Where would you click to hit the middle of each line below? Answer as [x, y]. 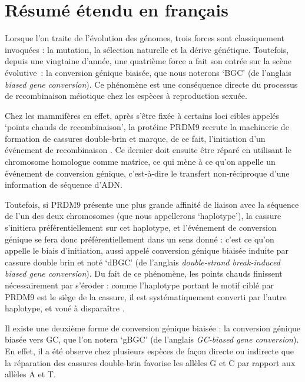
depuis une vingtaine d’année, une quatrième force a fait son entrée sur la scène [148, 61]
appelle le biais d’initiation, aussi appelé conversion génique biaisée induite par [147, 250]
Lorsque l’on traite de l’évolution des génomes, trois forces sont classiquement [145, 38]
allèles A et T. [30, 374]
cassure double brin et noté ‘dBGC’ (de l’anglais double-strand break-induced [142, 262]
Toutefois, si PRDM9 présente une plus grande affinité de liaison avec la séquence [152, 204]
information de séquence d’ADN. [64, 185]
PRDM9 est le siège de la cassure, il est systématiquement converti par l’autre [146, 296]
